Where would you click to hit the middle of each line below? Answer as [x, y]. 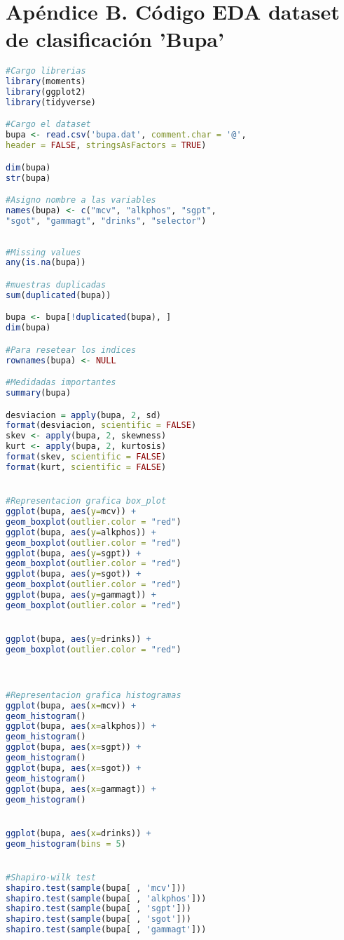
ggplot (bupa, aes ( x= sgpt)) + [74, 747]
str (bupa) [28, 178]
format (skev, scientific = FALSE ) [86, 457]
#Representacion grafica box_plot [86, 501]
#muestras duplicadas [56, 284]
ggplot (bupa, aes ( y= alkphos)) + [81, 532]
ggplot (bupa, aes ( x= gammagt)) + [81, 789]
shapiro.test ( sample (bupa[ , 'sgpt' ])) [98, 909]
